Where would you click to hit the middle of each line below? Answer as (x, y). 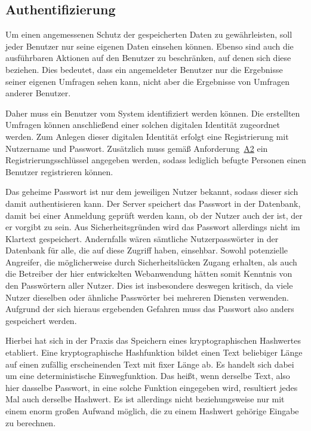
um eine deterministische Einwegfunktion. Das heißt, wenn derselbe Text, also (148, 376)
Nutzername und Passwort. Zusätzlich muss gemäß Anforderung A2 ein (137, 148)
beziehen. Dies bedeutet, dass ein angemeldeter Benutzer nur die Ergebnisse (144, 69)
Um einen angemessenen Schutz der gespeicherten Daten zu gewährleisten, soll (149, 34)
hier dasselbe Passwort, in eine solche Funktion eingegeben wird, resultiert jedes (152, 387)
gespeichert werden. (41, 320)
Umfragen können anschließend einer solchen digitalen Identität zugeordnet (143, 125)
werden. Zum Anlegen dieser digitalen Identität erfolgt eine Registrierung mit (147, 136)
